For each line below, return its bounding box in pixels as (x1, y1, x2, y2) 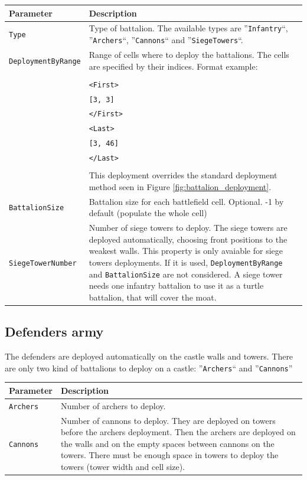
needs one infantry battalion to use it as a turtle (89, 279, 264, 292)
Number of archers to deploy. (60, 399, 166, 412)
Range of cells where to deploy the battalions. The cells (89, 48, 289, 60)
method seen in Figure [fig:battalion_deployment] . (89, 180, 272, 192)
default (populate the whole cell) (89, 207, 207, 219)
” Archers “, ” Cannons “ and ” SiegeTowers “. (89, 34, 243, 45)
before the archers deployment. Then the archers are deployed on (60, 426, 296, 438)
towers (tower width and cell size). (60, 461, 185, 473)
